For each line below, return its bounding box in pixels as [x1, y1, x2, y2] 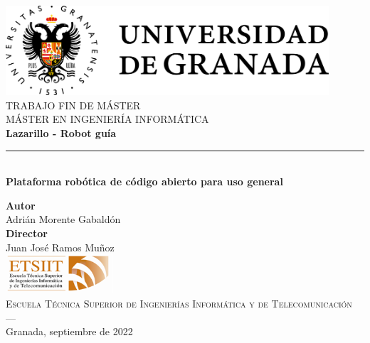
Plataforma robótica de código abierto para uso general [6, 174, 283, 189]
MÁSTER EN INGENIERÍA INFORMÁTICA [6, 111, 209, 126]
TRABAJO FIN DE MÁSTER [6, 97, 141, 112]
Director [6, 225, 48, 240]
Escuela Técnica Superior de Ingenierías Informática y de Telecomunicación [6, 295, 352, 310]
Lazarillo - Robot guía [6, 126, 117, 141]
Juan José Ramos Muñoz [6, 239, 115, 254]
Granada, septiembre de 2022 [6, 324, 133, 339]
